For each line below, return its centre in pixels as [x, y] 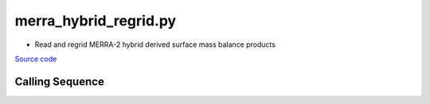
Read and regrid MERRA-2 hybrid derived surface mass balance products [155, 44]
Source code [36, 59]
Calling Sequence [60, 81]
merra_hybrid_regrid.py [96, 21]
